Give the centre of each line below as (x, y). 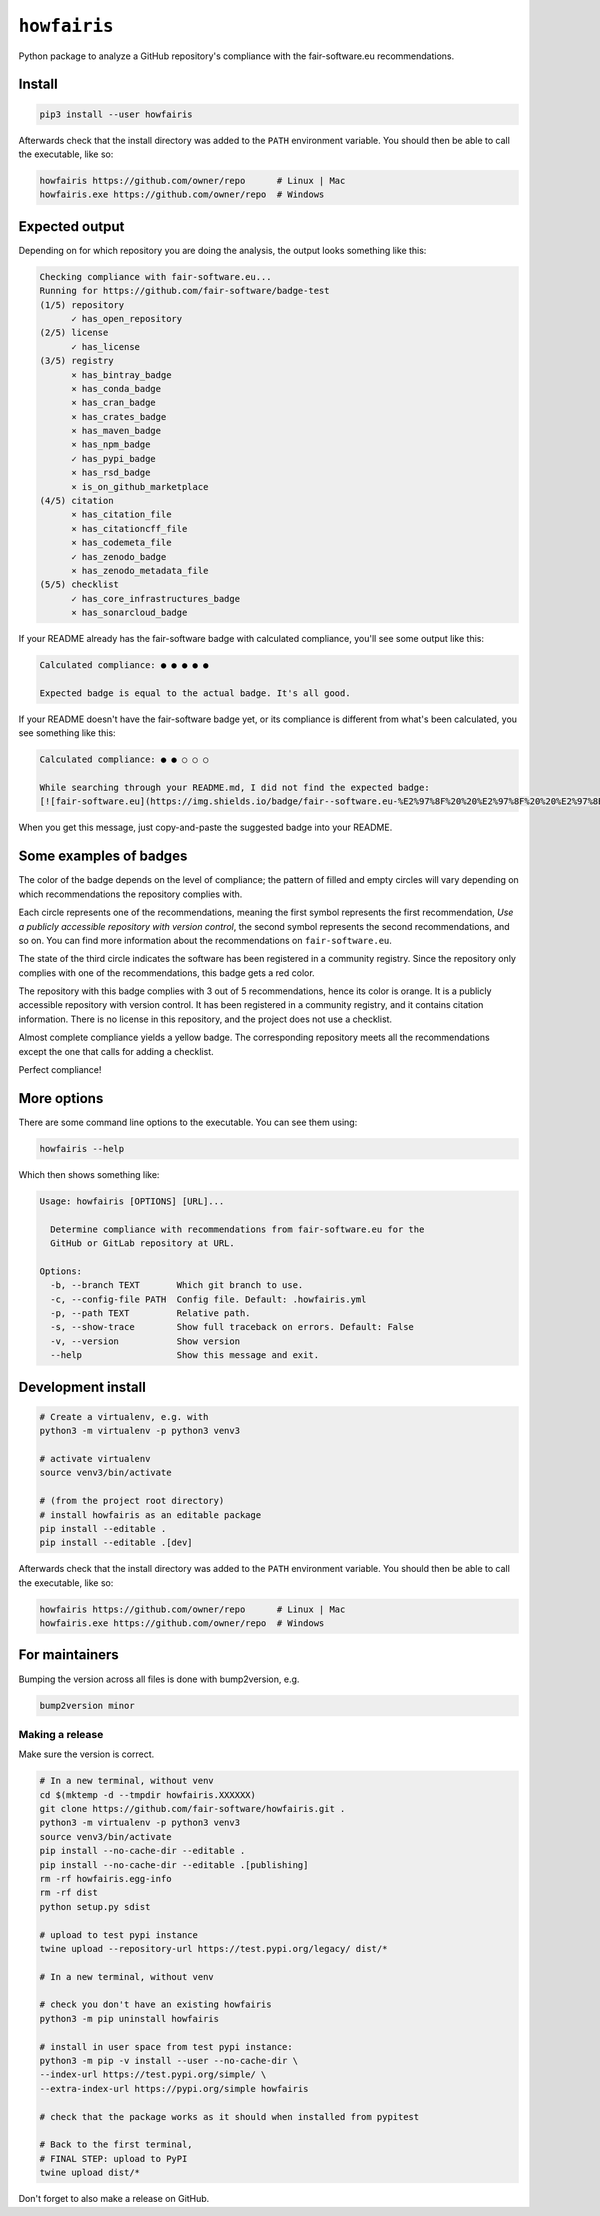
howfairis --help (82, 1148)
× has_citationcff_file (129, 528)
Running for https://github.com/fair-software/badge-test (184, 291)
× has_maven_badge (116, 431)
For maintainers (68, 1655)
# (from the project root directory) (132, 1501)
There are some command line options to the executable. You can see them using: (188, 1122)
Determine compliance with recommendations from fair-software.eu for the (237, 1229)
